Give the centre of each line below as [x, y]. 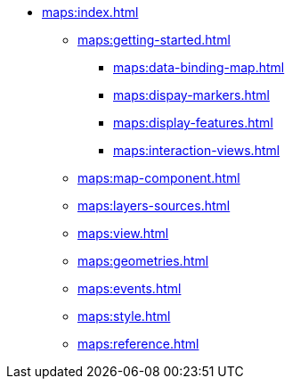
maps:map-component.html [159, 178]
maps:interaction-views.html [197, 150]
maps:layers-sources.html [154, 205]
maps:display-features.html [193, 123]
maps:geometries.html [143, 261]
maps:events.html [130, 288]
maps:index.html [90, 12]
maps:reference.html [138, 344]
